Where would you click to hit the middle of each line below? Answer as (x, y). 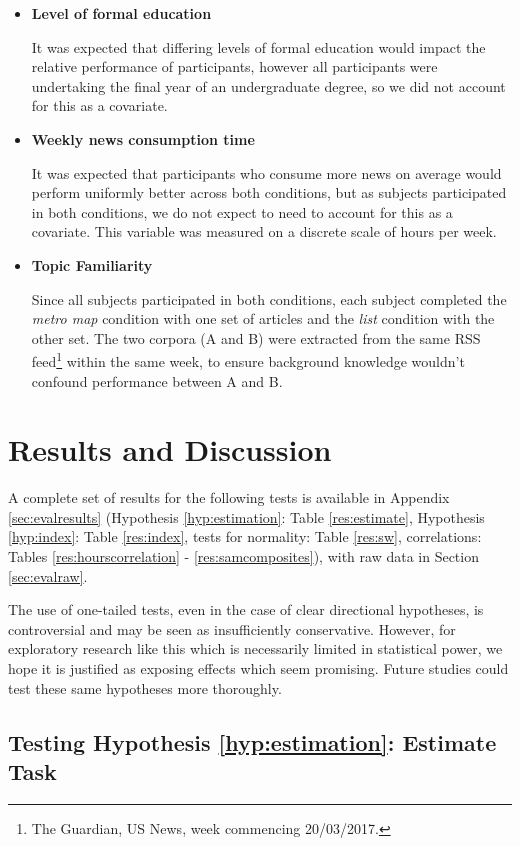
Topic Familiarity (92, 264)
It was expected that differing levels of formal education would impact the (258, 46)
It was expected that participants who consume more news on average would (266, 172)
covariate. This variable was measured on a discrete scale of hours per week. (264, 231)
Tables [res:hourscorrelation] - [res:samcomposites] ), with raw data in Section (243, 556)
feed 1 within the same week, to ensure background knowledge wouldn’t (248, 359)
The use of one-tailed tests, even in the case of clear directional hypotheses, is (246, 609)
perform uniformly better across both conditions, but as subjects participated (269, 192)
